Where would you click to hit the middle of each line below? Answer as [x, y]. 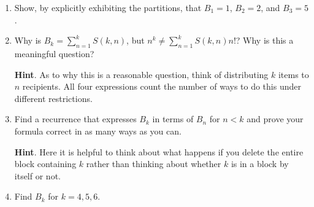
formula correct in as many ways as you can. [98, 131]
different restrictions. [53, 98]
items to [293, 74]
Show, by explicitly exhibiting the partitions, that [108, 7]
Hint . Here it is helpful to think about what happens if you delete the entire [159, 151]
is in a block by [260, 164]
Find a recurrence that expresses [75, 119]
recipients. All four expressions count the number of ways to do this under [162, 86]
